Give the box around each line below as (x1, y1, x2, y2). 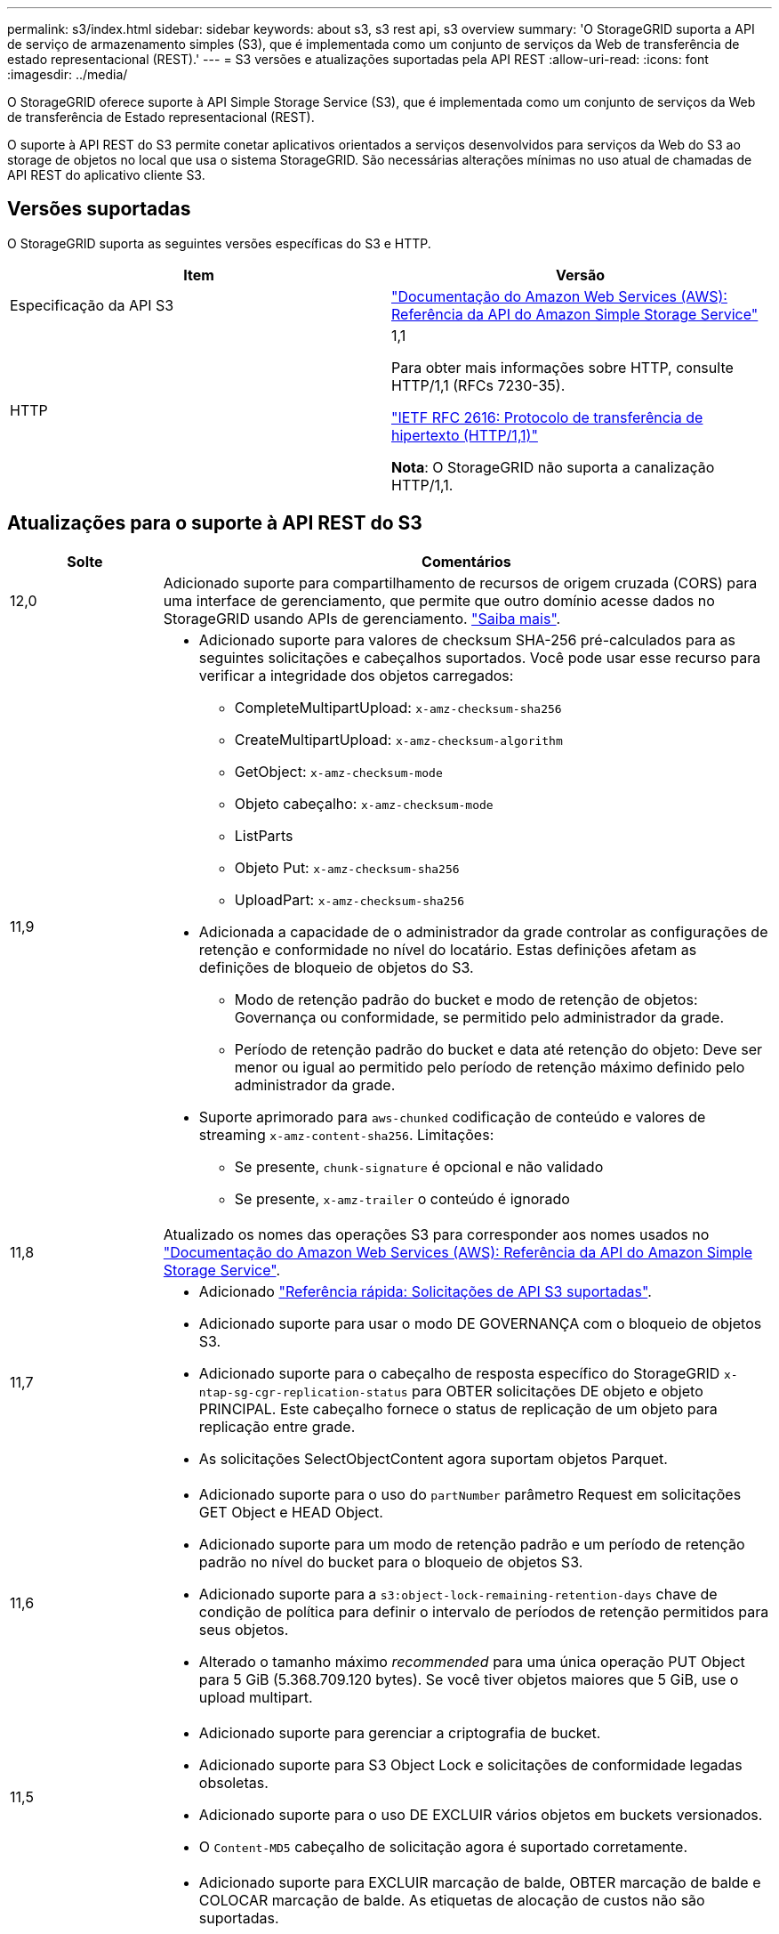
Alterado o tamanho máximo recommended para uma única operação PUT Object (198, 1652, 745, 1671)
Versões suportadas (7, 198, 191, 221)
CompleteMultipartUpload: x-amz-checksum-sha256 (234, 698, 562, 716)
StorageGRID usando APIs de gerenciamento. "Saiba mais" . (163, 609, 561, 627)
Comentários (422, 552, 511, 570)
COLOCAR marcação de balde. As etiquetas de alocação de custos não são (198, 1890, 705, 1909)
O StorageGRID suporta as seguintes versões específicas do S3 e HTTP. (7, 235, 431, 251)
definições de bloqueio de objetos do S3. (198, 958, 474, 976)
